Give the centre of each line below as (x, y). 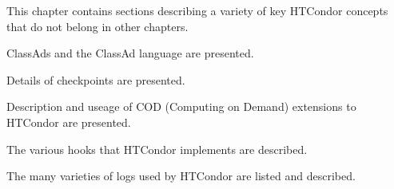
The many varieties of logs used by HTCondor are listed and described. (181, 176)
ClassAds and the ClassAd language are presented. (130, 53)
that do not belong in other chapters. (98, 26)
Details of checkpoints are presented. (96, 79)
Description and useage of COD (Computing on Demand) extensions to (181, 106)
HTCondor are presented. (69, 122)
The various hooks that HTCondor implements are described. (157, 149)
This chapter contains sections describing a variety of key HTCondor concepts (197, 10)
